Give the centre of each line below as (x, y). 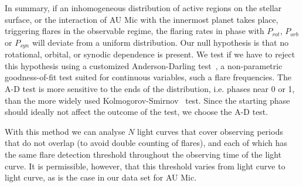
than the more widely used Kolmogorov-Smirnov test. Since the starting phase (147, 100)
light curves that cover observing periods (210, 131)
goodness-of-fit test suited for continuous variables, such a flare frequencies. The (148, 77)
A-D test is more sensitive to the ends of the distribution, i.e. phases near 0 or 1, (150, 89)
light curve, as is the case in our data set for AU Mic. (101, 177)
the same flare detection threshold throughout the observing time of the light (143, 154)
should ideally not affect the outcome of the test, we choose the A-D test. (137, 112)
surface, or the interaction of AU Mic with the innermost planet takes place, (142, 19)
